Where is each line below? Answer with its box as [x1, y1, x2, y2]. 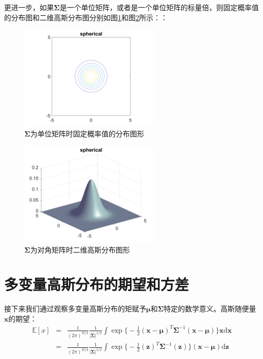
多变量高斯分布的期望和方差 [4, 274, 189, 295]
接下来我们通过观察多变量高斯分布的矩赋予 [4, 303, 146, 314]
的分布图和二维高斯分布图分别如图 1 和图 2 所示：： [4, 12, 168, 22]
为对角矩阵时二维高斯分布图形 [30, 244, 130, 255]
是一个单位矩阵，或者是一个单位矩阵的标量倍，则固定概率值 [59, 2, 259, 12]
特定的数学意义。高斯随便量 [163, 303, 256, 314]
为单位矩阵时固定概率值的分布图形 [30, 128, 144, 138]
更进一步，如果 [4, 2, 54, 12]
